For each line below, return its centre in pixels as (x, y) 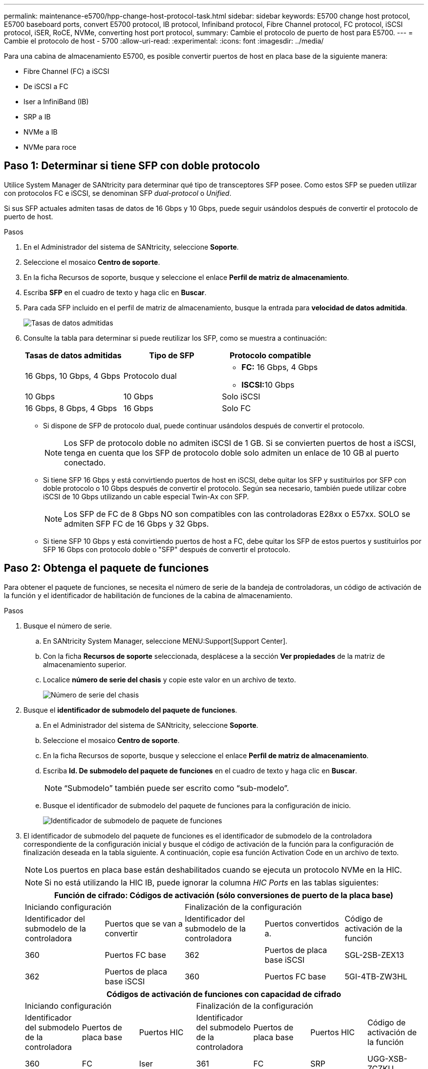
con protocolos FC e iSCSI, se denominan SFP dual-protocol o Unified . (118, 193)
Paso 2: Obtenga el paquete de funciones (107, 568)
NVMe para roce (50, 147)
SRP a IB (37, 117)
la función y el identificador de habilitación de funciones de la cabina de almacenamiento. (148, 595)
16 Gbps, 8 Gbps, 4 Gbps (71, 408)
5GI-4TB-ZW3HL (376, 976)
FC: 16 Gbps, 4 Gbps (280, 367)
